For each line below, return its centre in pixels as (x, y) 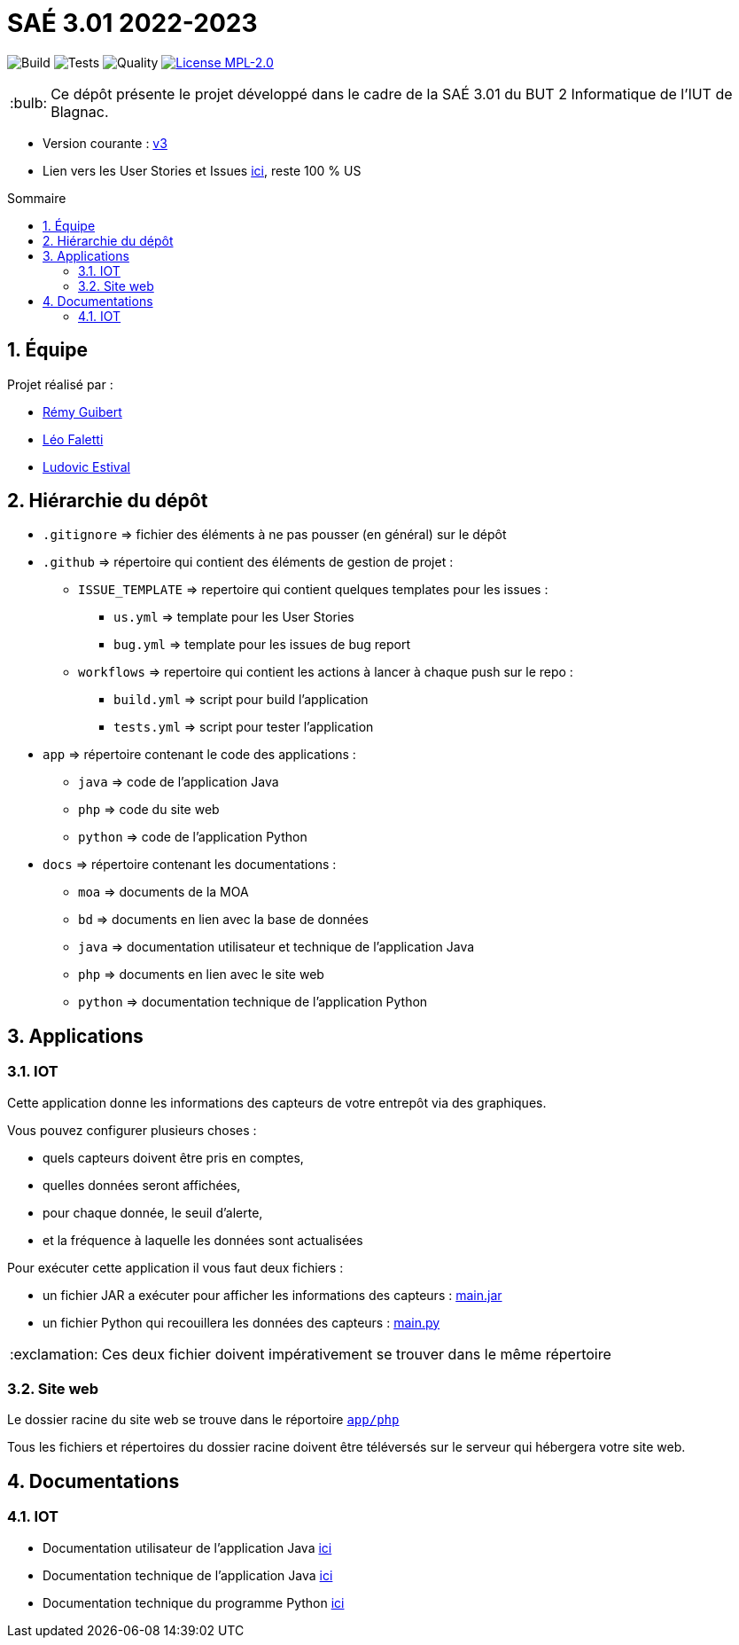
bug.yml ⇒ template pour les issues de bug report (262, 645)
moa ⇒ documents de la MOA (163, 892)
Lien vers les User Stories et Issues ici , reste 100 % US (202, 170)
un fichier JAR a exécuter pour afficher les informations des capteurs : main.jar (272, 1295)
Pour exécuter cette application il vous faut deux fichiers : (175, 1267)
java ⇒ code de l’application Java (179, 782)
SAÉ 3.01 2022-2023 (132, 23)
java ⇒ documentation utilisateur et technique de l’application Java (276, 947)
